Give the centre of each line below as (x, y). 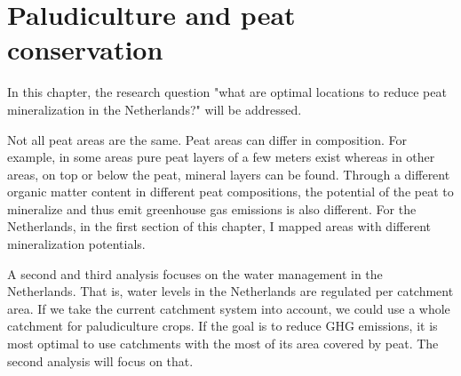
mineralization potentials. (76, 244)
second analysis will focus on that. (100, 360)
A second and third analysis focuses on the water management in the (195, 273)
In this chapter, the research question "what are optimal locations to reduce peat (227, 92)
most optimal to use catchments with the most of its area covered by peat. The (223, 344)
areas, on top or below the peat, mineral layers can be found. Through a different (229, 174)
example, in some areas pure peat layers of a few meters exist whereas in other (221, 157)
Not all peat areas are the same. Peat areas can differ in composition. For (207, 139)
